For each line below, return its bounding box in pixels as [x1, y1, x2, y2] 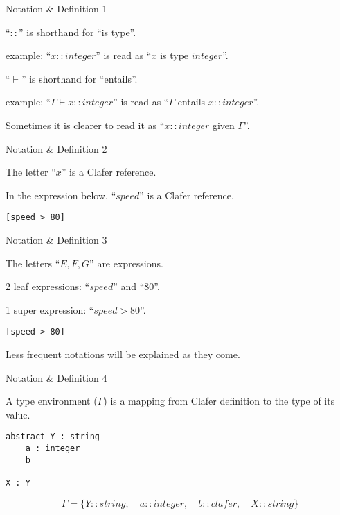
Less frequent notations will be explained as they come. [6, 347, 240, 362]
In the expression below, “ [6, 187, 116, 202]
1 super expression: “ [6, 302, 94, 316]
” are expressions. [89, 255, 163, 270]
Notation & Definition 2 [6, 141, 107, 155]
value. [6, 407, 30, 421]
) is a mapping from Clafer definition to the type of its [103, 394, 335, 408]
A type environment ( [6, 394, 98, 408]
